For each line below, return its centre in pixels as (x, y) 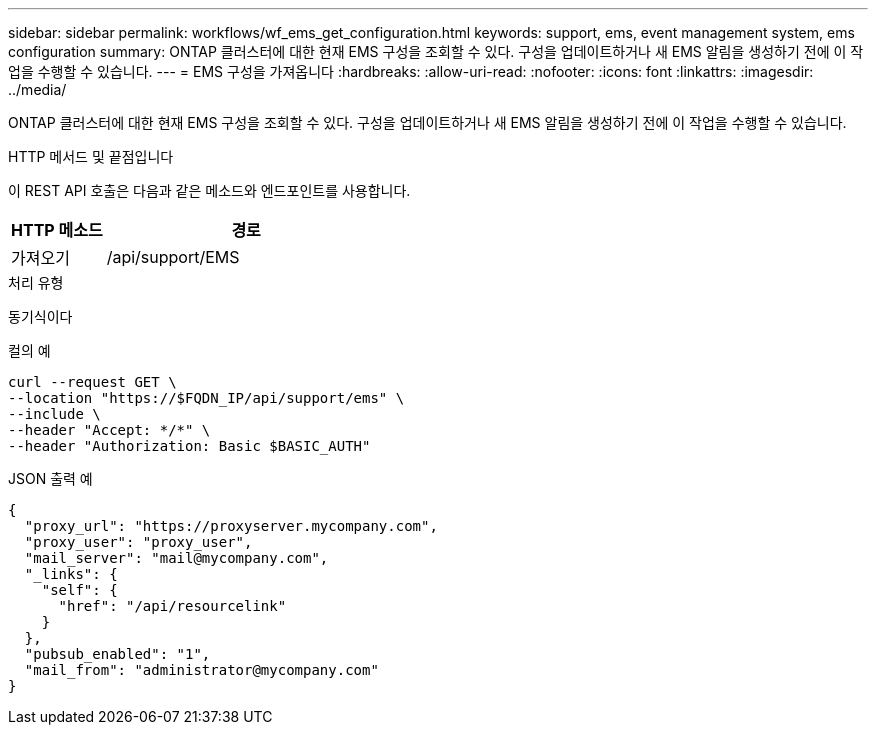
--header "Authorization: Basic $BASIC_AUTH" (189, 446)
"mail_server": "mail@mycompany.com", (176, 558)
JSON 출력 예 (50, 478)
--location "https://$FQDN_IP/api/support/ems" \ (206, 398)
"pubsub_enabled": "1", (117, 654)
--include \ (54, 414)
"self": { (79, 590)
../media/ (37, 89)
